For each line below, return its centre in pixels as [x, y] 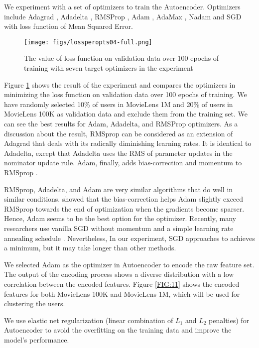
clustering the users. [35, 303]
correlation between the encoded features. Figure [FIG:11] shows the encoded [122, 284]
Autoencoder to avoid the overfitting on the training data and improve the [118, 330]
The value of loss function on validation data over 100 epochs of [122, 58]
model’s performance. [37, 339]
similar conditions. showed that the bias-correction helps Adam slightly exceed [124, 199]
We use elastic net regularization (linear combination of [89, 320]
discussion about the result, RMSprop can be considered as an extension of [119, 133]
